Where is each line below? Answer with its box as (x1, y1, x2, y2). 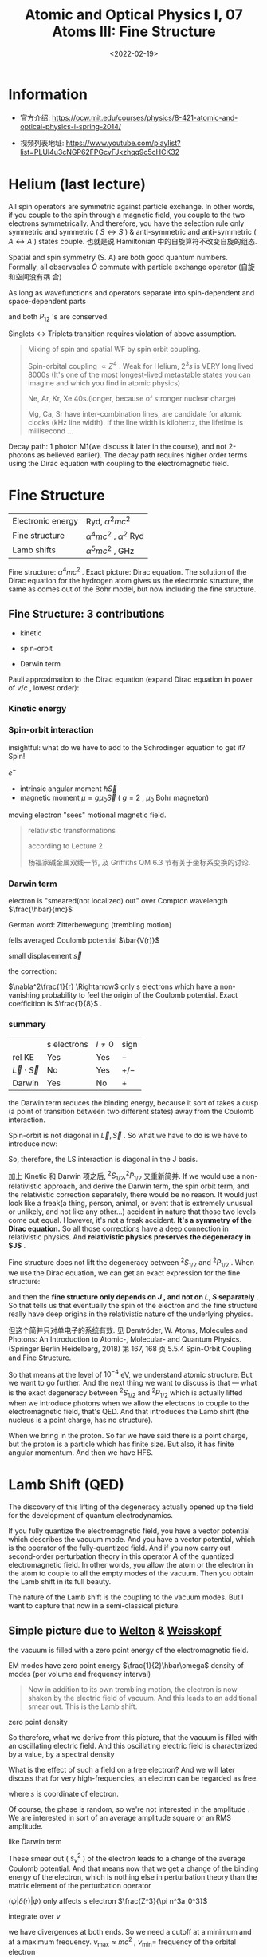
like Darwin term (8, 1836, 62, 1846)
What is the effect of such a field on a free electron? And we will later (8, 1765, 235, 1774)
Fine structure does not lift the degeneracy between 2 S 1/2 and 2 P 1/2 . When (8, 1256, 255, 1269)
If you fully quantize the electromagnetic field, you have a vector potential (8, 1526, 250, 1536)
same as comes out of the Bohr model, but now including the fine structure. (8, 584, 257, 594)
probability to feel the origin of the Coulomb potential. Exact (41, 990, 238, 1000)
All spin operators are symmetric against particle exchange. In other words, (8, 201, 255, 211)
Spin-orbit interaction (8, 725, 94, 736)
